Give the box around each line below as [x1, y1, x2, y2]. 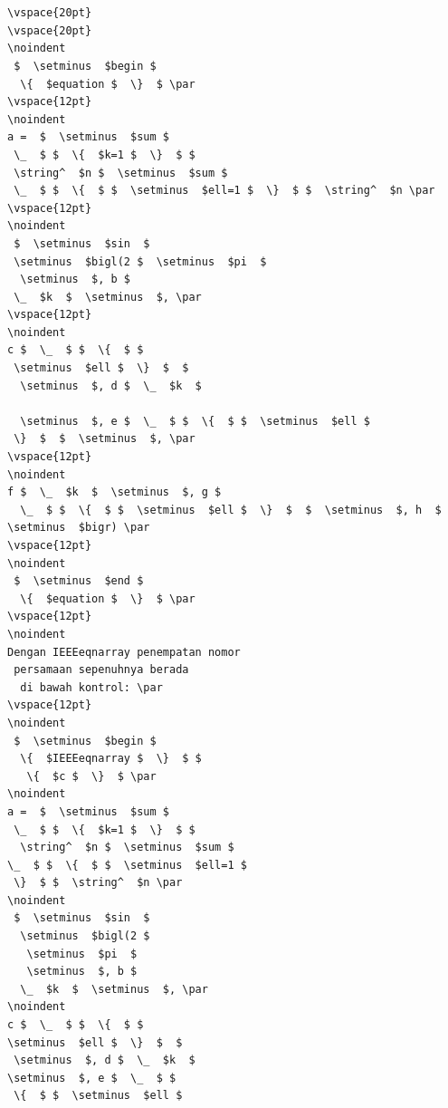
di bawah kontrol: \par [20, 680, 163, 694]
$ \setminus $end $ [14, 574, 144, 588]
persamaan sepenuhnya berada [14, 663, 189, 677]
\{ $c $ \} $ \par [26, 769, 157, 783]
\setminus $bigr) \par [7, 521, 150, 535]
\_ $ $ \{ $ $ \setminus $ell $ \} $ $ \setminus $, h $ [20, 503, 442, 516]
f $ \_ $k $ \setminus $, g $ [7, 486, 222, 499]
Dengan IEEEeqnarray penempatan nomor [7, 645, 241, 659]
